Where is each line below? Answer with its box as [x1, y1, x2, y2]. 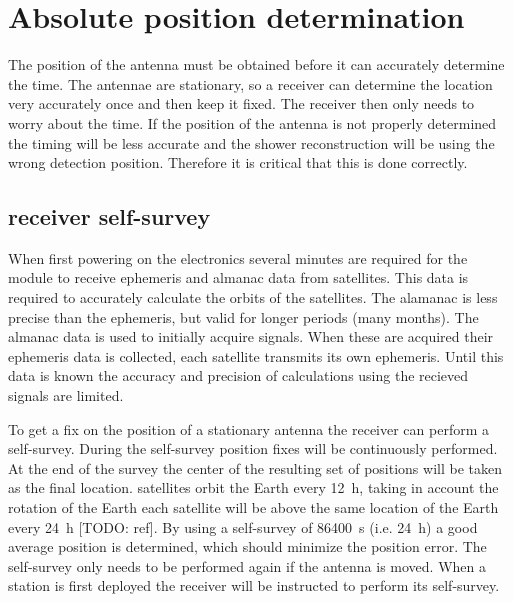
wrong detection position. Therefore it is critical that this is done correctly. [8, 152, 468, 173]
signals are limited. [8, 385, 124, 406]
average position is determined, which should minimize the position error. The [8, 536, 487, 557]
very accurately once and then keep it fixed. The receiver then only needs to [8, 93, 475, 114]
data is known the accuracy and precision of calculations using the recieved [8, 365, 469, 386]
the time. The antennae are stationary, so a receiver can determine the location [8, 73, 493, 94]
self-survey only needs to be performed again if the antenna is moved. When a [8, 555, 486, 576]
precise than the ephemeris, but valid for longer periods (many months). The [8, 306, 479, 327]
